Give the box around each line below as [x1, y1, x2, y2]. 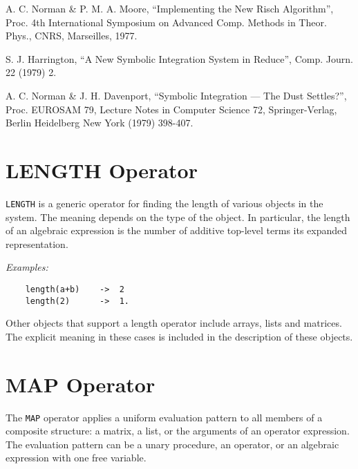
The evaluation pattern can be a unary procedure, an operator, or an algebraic [6, 437, 339, 451]
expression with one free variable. [6, 450, 147, 465]
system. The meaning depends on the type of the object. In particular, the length [6, 209, 350, 224]
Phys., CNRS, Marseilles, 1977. [6, 28, 138, 43]
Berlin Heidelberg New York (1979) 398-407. [6, 115, 194, 130]
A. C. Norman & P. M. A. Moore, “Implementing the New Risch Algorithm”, [6, 1, 334, 15]
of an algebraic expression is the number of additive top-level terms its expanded [6, 223, 348, 238]
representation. [6, 236, 68, 251]
